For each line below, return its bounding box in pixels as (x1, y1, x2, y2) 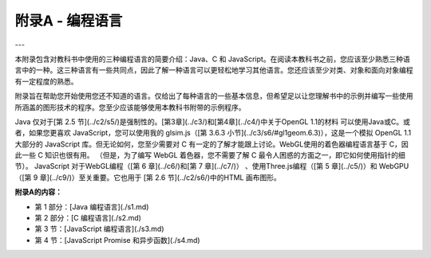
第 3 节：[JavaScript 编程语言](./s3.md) (34, 224, 164, 234)
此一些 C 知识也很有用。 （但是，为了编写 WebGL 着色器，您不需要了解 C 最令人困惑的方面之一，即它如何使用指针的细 (14, 150, 406, 160)
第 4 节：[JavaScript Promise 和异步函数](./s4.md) (34, 235, 200, 244)
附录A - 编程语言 (14, 12, 123, 29)
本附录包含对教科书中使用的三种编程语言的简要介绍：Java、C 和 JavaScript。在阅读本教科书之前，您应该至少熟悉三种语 (14, 54, 410, 64)
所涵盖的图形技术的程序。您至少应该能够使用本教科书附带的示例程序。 (14, 102, 246, 111)
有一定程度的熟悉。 (14, 76, 78, 86)
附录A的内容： (14, 187, 63, 197)
